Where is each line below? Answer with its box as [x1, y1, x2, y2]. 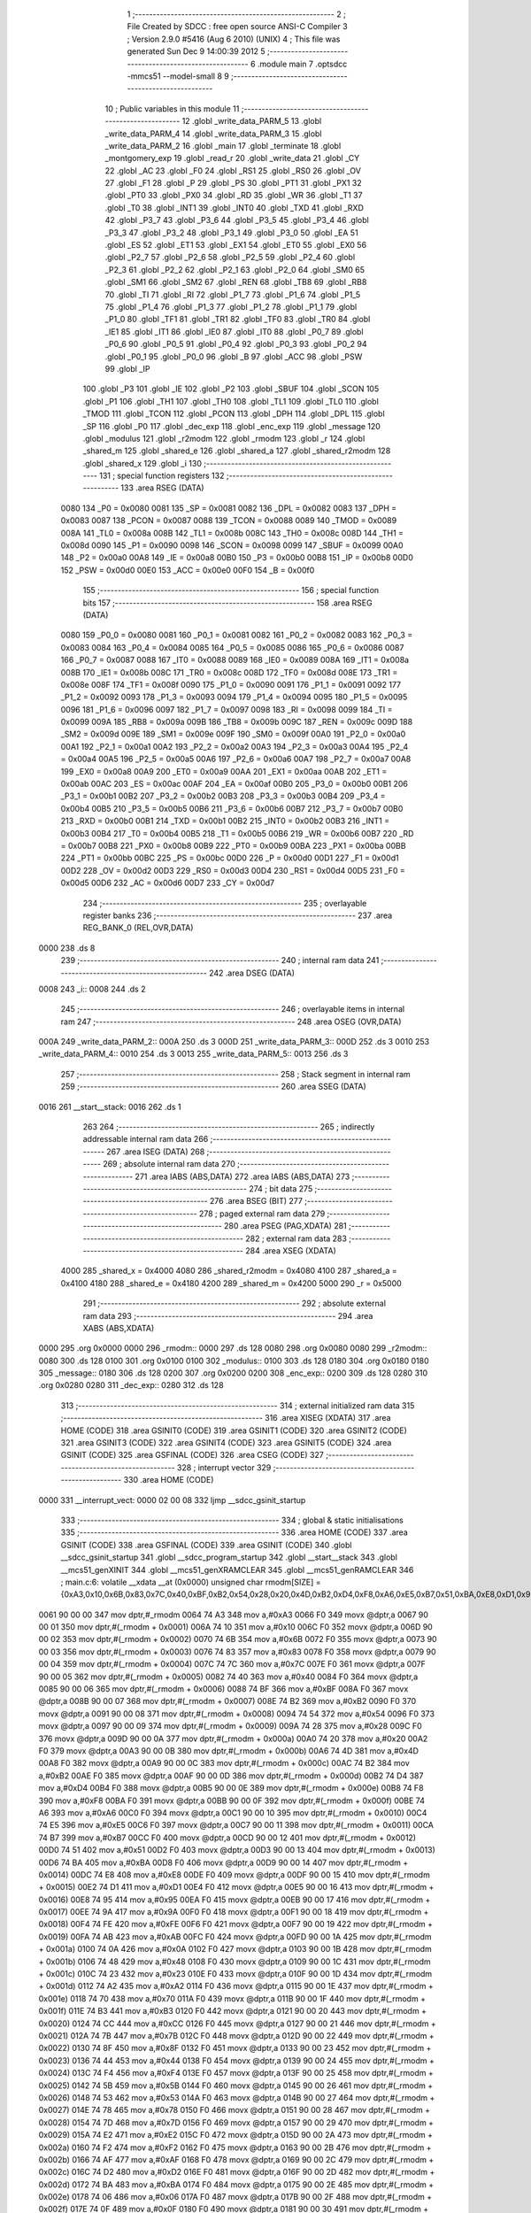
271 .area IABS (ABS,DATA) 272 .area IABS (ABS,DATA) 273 [135, 1171, 350, 1182]
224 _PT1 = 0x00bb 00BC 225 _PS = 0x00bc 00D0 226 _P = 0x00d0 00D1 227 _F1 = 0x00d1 [60, 852, 399, 863]
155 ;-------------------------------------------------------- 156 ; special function [82, 585, 380, 596]
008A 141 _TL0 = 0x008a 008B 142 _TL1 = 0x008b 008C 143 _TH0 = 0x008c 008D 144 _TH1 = [60, 528, 404, 538]
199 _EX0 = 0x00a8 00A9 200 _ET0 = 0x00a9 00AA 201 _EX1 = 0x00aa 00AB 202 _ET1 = [60, 766, 388, 776]
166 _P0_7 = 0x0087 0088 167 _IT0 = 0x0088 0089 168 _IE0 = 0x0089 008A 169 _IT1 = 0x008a [60, 655, 410, 666]
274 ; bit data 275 [249, 1183, 313, 1194]
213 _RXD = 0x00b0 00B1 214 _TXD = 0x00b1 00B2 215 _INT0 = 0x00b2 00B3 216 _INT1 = [60, 815, 389, 827]
